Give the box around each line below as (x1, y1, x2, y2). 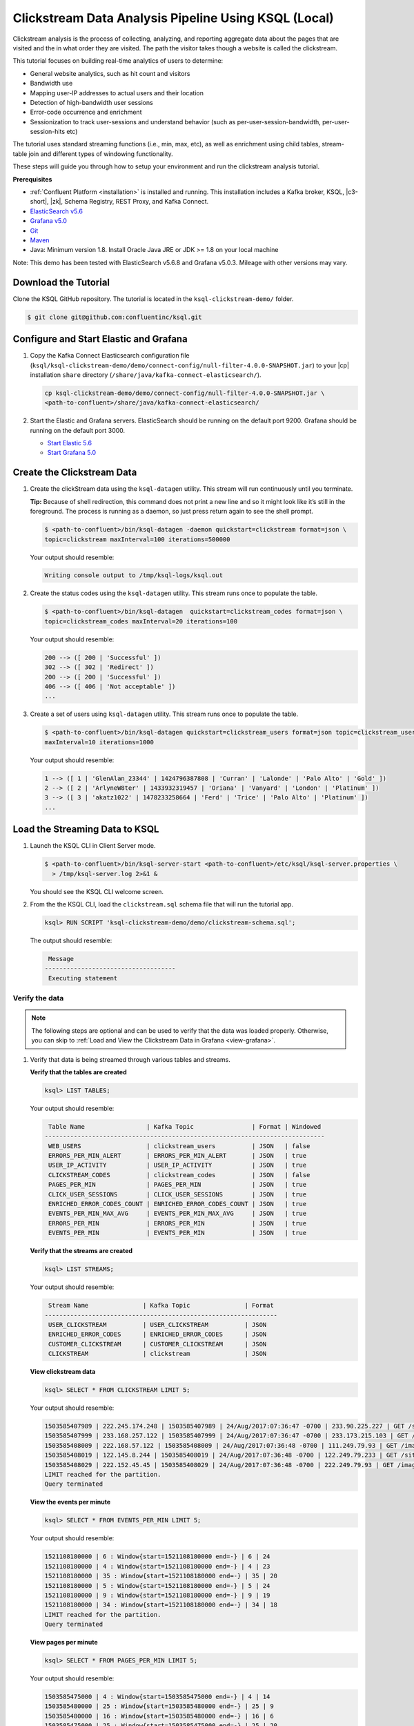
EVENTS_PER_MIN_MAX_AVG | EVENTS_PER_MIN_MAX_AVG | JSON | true (48, 1210, 307, 1218)
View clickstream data (30, 1368, 96, 1376)
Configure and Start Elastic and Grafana (12, 333, 188, 345)
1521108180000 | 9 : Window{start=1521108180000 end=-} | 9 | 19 (44, 1591, 270, 1599)
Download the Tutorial (12, 276, 110, 288)
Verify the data (12, 993, 64, 1003)
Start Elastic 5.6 (47, 439, 92, 447)
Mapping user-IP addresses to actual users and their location (30, 88, 204, 97)
